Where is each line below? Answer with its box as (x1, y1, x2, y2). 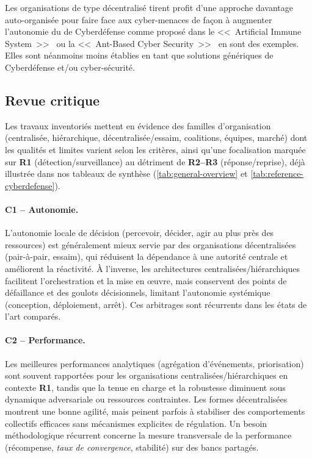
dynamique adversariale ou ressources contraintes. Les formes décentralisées (5, 393, 288, 406)
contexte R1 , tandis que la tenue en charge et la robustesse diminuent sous (5, 381, 286, 393)
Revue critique (5, 90, 100, 109)
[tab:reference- (250, 167, 304, 180)
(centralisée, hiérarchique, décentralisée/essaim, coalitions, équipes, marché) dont (5, 131, 308, 144)
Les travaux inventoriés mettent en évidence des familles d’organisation (5, 119, 271, 132)
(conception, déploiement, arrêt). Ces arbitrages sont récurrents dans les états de (5, 298, 307, 310)
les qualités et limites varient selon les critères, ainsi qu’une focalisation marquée (5, 143, 306, 156)
